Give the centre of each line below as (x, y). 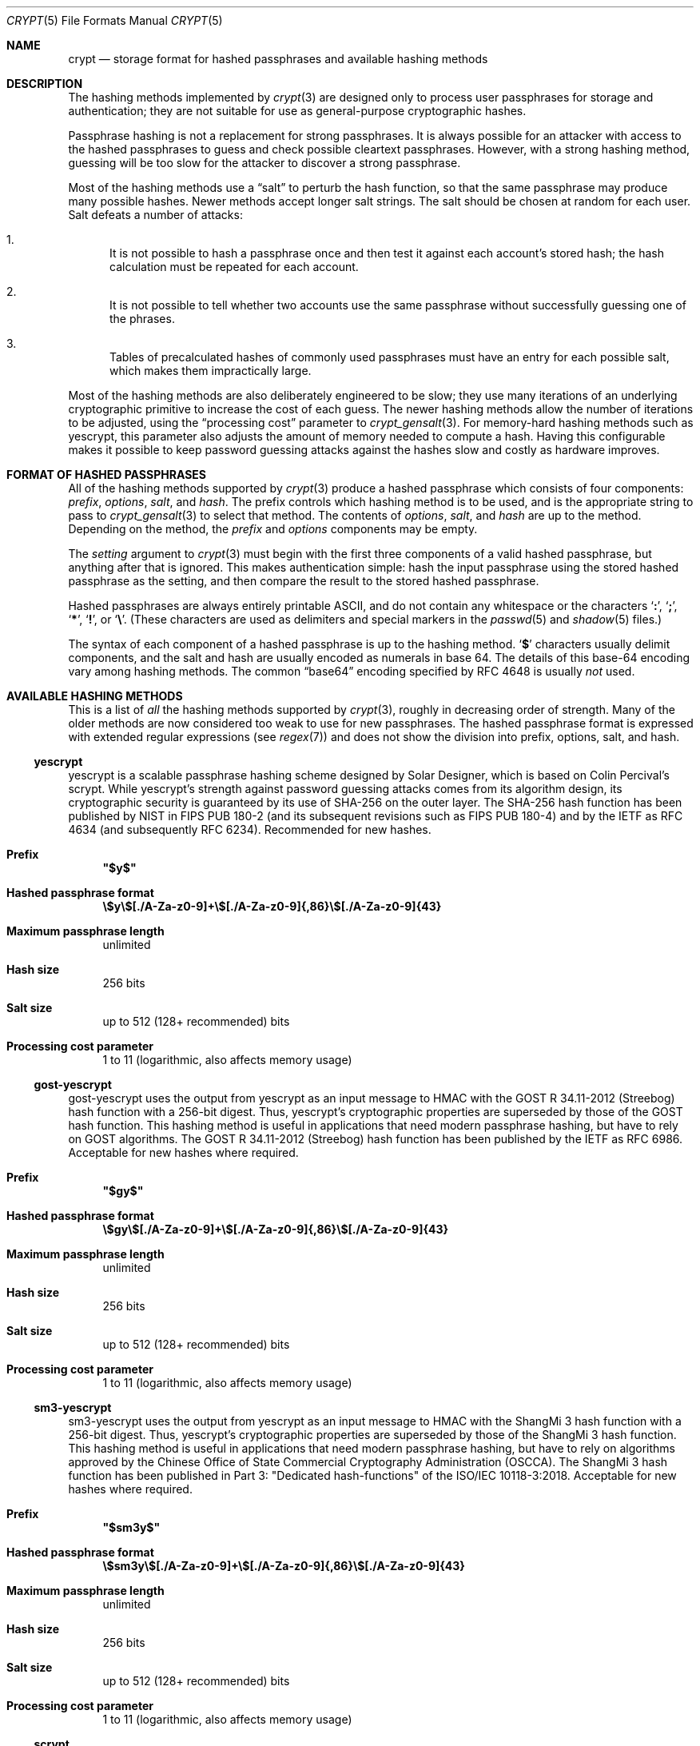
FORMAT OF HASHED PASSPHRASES (106, 474)
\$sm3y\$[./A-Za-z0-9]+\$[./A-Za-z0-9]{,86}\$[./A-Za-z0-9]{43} (284, 1566)
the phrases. (142, 319)
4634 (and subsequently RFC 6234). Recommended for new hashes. (250, 829)
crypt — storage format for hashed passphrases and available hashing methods (278, 59)
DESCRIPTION (45, 84)
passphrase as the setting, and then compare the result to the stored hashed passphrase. (304, 581)
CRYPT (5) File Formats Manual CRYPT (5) (115, 20)
